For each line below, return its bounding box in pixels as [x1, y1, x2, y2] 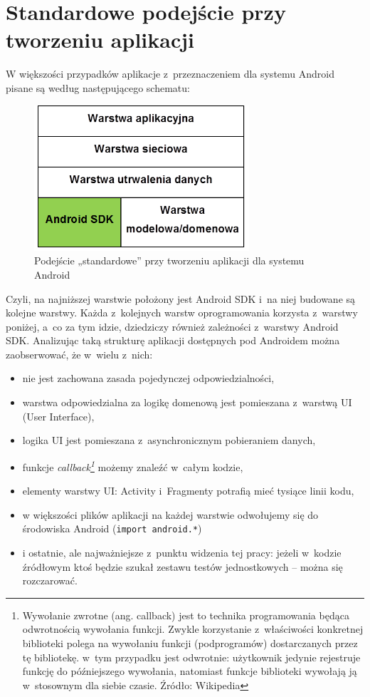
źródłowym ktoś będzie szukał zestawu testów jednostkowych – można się [22, 559, 343, 574]
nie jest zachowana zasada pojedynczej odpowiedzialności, [22, 371, 275, 386]
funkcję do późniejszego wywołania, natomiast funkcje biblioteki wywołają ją [22, 664, 357, 678]
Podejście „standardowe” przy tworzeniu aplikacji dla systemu [34, 253, 305, 268]
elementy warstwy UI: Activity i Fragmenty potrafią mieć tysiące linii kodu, [22, 483, 354, 498]
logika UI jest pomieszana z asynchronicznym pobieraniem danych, [22, 433, 316, 448]
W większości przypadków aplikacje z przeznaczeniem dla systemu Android [6, 66, 334, 81]
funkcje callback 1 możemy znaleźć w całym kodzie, [22, 457, 243, 474]
